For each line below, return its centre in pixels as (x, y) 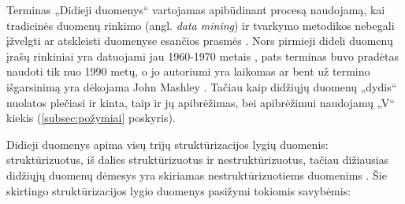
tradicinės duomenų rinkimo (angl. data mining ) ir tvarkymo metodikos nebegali (201, 25)
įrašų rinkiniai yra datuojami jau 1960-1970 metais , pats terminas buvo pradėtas (203, 56)
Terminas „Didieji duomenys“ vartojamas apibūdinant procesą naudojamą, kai (196, 9)
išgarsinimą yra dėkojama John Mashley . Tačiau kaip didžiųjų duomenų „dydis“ (202, 86)
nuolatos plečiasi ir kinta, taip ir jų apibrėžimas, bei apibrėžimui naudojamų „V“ (201, 102)
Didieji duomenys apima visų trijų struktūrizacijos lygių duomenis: (167, 144)
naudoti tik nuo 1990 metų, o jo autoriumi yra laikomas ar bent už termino (188, 71)
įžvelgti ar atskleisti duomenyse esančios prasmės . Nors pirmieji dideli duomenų (200, 41)
